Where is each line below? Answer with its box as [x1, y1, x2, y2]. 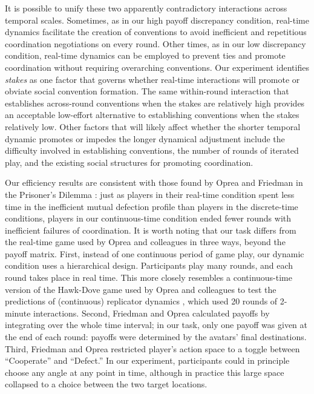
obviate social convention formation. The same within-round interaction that [5, 85, 289, 97]
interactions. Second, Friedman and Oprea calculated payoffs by [33, 306, 270, 319]
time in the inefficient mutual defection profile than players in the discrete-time [5, 200, 298, 212]
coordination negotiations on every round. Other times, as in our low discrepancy [5, 37, 306, 50]
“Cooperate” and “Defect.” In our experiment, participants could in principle [5, 354, 290, 367]
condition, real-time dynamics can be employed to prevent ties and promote [5, 49, 286, 62]
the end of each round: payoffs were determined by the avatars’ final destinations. [5, 330, 307, 343]
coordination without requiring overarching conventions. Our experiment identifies [5, 61, 309, 73]
